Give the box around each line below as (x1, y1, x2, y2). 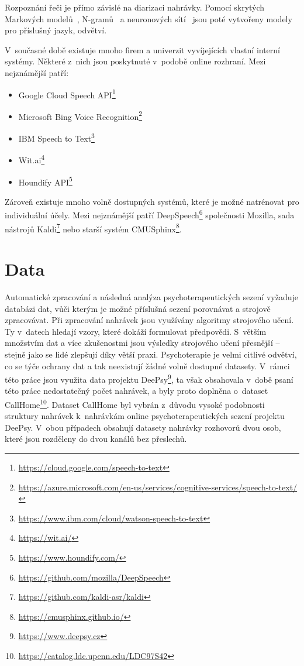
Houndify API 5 (18, 174, 72, 188)
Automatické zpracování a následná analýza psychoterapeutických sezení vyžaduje (5, 291, 298, 303)
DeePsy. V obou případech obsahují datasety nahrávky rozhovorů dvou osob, (5, 421, 281, 433)
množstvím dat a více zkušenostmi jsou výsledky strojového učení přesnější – (5, 337, 280, 349)
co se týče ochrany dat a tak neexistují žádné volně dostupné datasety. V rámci (5, 359, 290, 372)
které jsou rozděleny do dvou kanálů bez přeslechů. (5, 432, 187, 445)
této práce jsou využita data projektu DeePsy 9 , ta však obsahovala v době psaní (5, 372, 293, 385)
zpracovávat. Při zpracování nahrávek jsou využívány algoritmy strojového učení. (5, 314, 294, 326)
